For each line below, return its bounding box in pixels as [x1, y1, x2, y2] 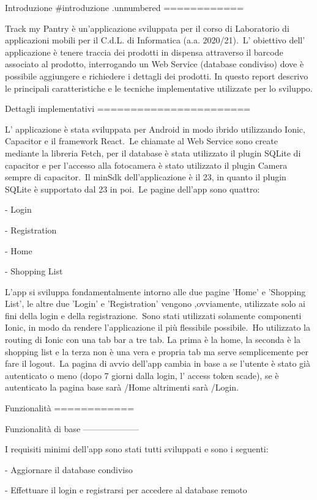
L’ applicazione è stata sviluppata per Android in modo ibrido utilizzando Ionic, [5, 122, 305, 135]
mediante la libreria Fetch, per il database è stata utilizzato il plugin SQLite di [5, 146, 301, 159]
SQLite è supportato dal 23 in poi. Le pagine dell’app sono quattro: [5, 182, 260, 195]
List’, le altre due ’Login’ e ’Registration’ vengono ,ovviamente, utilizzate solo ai [5, 297, 305, 310]
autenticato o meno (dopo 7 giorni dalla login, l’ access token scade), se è [5, 369, 279, 381]
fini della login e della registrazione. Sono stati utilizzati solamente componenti [5, 309, 302, 322]
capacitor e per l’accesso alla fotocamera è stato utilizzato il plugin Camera [5, 158, 288, 171]
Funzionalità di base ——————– [5, 422, 139, 435]
